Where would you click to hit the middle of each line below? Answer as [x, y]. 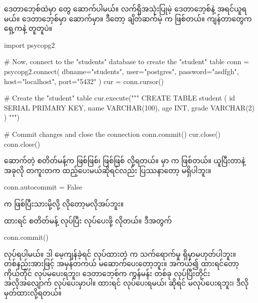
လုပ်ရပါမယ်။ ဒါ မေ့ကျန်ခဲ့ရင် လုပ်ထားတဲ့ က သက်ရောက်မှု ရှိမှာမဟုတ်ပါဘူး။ [120, 253]
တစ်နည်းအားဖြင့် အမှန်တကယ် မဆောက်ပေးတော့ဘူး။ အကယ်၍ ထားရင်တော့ [122, 263]
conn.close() [22, 144]
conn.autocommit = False [43, 187]
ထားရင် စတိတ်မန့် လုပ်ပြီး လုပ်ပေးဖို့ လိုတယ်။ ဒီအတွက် [88, 220]
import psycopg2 [30, 45]
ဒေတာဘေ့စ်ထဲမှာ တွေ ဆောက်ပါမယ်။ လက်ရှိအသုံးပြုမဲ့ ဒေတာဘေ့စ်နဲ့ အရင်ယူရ [126, 8]
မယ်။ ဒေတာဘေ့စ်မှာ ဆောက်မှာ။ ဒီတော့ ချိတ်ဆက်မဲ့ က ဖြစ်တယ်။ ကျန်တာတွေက [128, 18]
